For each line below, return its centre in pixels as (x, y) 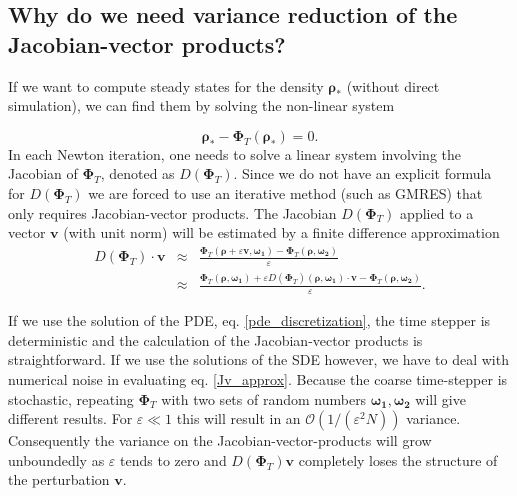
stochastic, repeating (71, 398)
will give (440, 398)
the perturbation (59, 479)
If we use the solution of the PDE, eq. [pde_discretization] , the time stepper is (249, 320)
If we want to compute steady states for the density (166, 85)
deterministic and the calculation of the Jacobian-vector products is (215, 339)
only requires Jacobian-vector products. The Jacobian (172, 212)
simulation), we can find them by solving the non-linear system (201, 105)
